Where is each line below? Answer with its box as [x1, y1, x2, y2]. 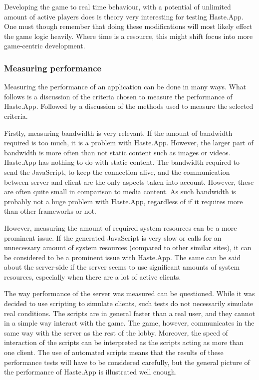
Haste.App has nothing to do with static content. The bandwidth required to [4, 157, 240, 167]
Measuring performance [4, 61, 102, 74]
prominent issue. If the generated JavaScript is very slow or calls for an [4, 232, 222, 243]
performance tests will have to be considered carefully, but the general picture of [4, 357, 250, 367]
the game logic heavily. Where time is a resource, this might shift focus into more [4, 30, 253, 41]
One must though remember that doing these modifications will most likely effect [4, 21, 253, 31]
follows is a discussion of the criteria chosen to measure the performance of [4, 91, 233, 101]
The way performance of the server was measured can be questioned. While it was [4, 288, 255, 299]
